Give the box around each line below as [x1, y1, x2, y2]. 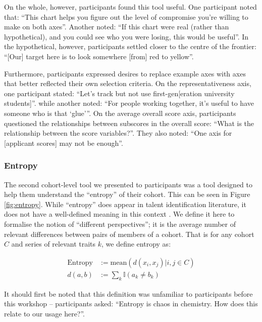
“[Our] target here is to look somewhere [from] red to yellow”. [4, 51, 194, 61]
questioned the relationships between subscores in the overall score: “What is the [4, 117, 254, 128]
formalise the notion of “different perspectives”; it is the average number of [4, 218, 236, 229]
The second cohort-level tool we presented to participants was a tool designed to [4, 179, 252, 189]
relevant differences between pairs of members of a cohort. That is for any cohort [4, 228, 254, 239]
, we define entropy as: [101, 238, 171, 249]
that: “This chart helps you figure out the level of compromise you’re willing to [4, 11, 248, 22]
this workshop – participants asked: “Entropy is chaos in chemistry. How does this [4, 298, 258, 309]
